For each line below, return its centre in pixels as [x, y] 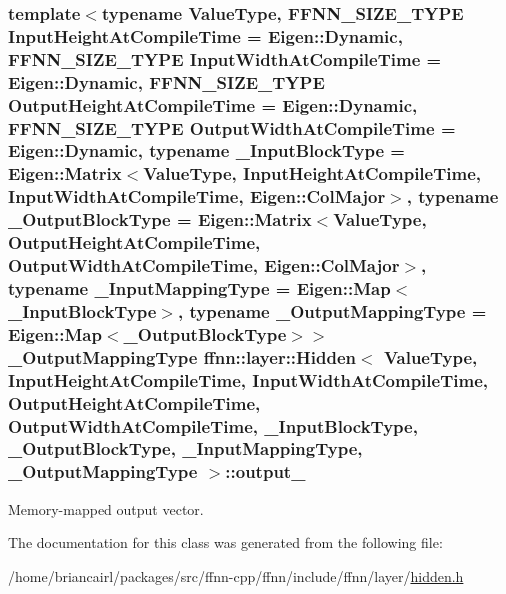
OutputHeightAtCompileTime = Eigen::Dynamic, [213, 104]
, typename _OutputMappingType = [332, 310]
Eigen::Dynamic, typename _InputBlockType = [206, 150]
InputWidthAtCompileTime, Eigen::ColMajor [197, 196]
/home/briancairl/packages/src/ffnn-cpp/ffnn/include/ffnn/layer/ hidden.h [236, 575]
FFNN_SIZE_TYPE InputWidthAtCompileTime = [225, 58]
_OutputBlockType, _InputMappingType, [185, 448]
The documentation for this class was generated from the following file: [225, 542]
